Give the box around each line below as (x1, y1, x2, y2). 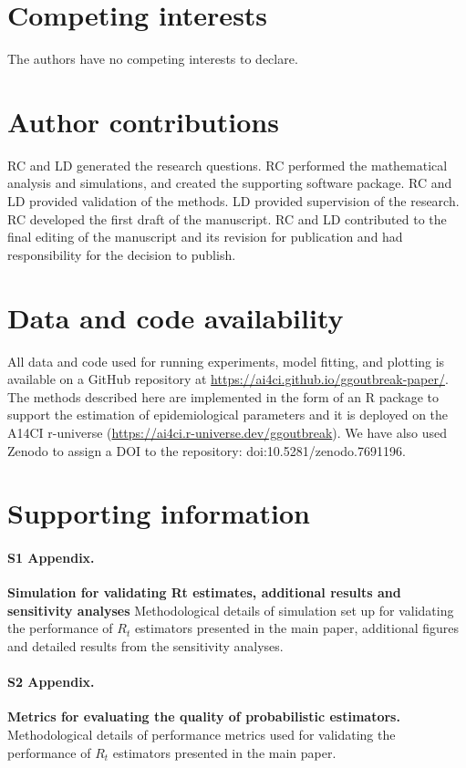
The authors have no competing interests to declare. (7, 49, 298, 68)
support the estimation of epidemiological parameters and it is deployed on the (7, 405, 449, 424)
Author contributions (7, 102, 279, 140)
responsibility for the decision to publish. (7, 244, 236, 264)
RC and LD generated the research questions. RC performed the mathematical (7, 155, 448, 174)
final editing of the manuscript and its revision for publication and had (7, 227, 403, 246)
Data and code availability (7, 298, 344, 336)
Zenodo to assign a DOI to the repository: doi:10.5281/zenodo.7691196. (7, 441, 406, 460)
